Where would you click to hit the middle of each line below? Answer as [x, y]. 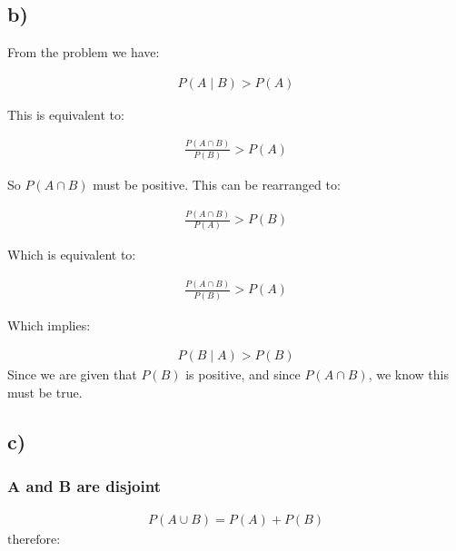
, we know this [408, 374]
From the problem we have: [84, 52]
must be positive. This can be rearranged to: [217, 185]
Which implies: [49, 325]
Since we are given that [72, 374]
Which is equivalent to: [72, 255]
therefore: [34, 541]
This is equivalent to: [66, 114]
